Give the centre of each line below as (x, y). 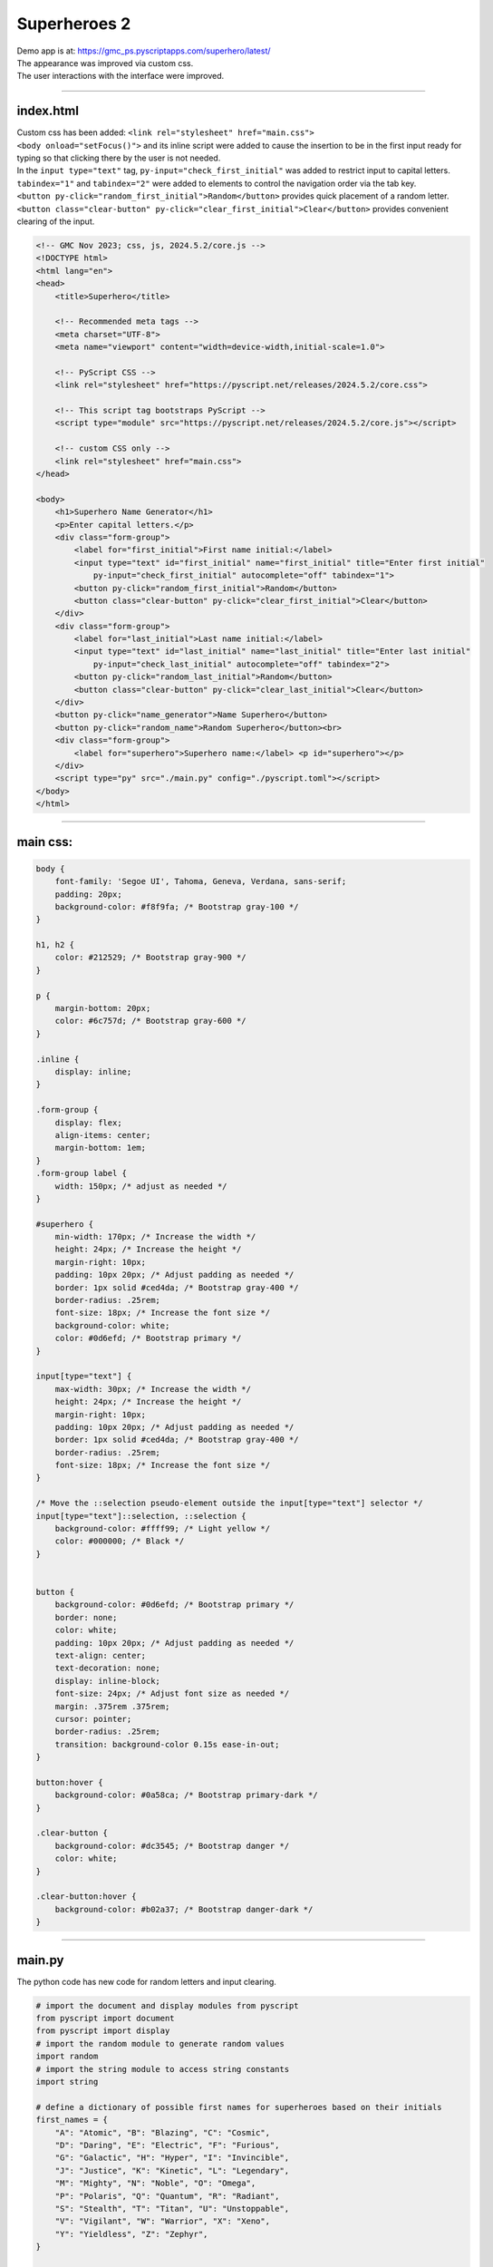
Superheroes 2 (74, 24)
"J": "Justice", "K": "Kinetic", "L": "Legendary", (172, 2170)
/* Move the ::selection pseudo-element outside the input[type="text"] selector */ (229, 1503)
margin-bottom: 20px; (103, 1008)
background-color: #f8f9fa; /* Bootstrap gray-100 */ (177, 906)
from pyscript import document (106, 2019)
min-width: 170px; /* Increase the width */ (155, 1237)
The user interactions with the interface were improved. (121, 76)
